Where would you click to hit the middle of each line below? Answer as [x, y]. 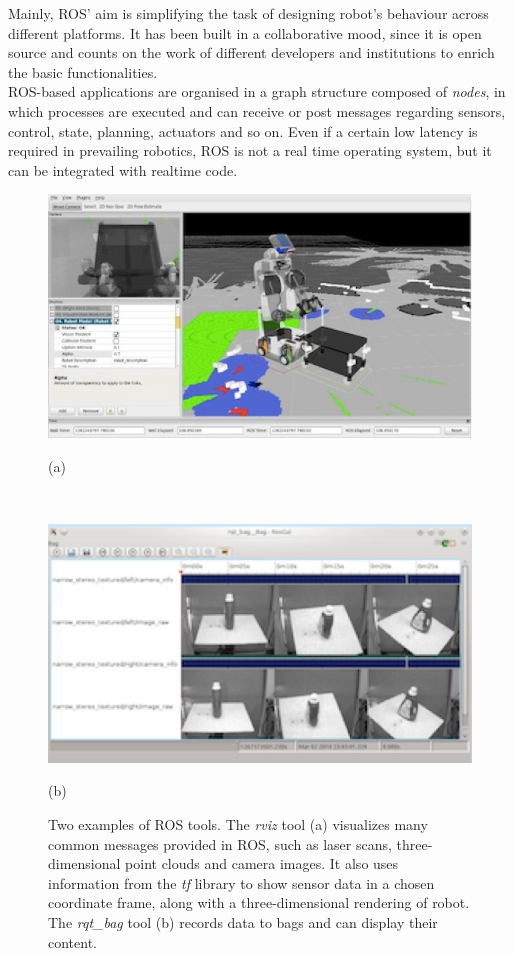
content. [72, 941]
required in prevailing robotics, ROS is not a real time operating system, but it [250, 150]
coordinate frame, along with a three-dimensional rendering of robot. [259, 902]
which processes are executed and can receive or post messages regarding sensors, [257, 110]
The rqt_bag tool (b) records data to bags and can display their [243, 921]
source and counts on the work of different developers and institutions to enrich [251, 52]
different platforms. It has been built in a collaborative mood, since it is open [245, 32]
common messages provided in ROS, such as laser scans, [220, 843]
